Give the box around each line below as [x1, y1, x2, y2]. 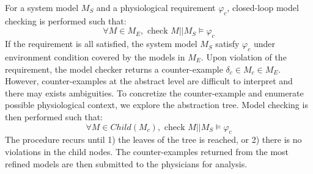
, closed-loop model [227, 1, 299, 13]
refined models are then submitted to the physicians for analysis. [5, 157, 248, 170]
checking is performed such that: [5, 14, 127, 27]
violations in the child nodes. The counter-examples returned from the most [5, 145, 289, 158]
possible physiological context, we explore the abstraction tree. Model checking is [5, 98, 308, 111]
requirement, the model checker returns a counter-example [5, 62, 223, 75]
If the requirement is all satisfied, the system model [5, 37, 197, 50]
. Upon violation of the [201, 50, 287, 63]
